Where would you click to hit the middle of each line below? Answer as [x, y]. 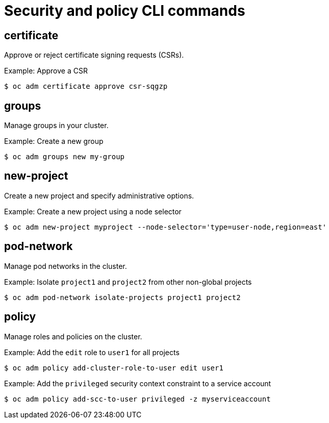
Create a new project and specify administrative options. [99, 195]
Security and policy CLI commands [125, 11]
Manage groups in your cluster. [56, 126]
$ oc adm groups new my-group [65, 157]
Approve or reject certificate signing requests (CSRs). [94, 55]
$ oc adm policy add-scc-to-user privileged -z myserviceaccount [137, 399]
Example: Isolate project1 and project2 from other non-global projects [128, 282]
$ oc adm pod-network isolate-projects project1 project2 [122, 297]
